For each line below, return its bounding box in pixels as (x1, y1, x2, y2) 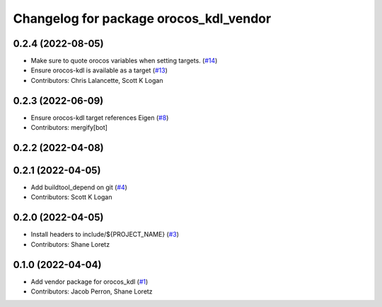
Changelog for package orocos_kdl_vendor (13, 11, 272, 26)
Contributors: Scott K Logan (30, 193, 112, 201)
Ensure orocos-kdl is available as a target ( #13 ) (30, 66, 168, 74)
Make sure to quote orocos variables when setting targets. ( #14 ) (30, 57, 218, 65)
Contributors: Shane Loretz (30, 240, 110, 248)
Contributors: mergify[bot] (30, 123, 108, 132)
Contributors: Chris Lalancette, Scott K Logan (30, 76, 163, 84)
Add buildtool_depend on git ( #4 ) (30, 183, 127, 191)
